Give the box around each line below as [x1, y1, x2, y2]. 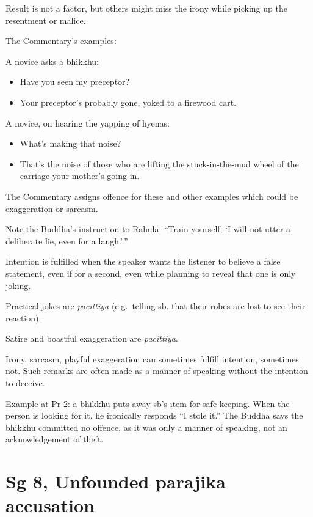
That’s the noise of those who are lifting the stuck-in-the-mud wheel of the [20, 157, 299, 170]
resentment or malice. [5, 13, 86, 26]
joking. [5, 279, 31, 291]
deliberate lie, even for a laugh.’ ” [5, 234, 128, 247]
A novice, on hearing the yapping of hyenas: [5, 116, 170, 129]
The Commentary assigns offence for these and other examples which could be [5, 189, 298, 202]
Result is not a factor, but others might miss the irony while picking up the [5, 2, 287, 14]
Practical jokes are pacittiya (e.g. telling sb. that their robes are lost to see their [5, 299, 306, 312]
